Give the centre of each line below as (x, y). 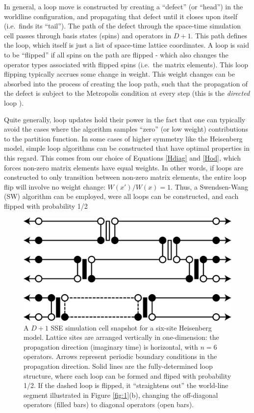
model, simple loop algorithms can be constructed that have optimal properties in (127, 148)
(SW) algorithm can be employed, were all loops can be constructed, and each (121, 196)
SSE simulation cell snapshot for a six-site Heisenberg (131, 327)
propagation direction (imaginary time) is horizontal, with (111, 346)
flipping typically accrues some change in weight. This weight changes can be (119, 74)
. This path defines (219, 35)
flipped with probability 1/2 (46, 206)
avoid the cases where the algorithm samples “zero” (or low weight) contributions (126, 129)
